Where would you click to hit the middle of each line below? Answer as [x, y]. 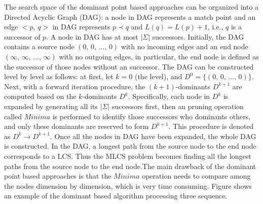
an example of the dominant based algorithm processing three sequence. [116, 196]
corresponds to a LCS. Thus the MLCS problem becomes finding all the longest [128, 156]
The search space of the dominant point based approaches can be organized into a [131, 7]
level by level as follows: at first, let [59, 76]
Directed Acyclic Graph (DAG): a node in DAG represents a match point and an [130, 16]
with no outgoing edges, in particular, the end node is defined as [159, 56]
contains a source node [39, 46]
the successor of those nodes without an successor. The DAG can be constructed [129, 66]
